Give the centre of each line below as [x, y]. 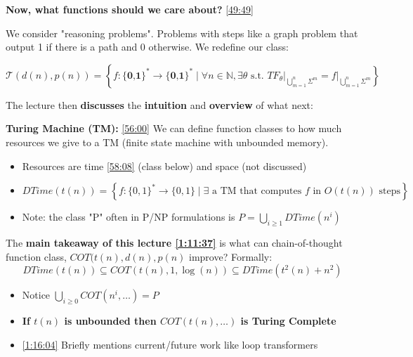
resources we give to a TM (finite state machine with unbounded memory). [167, 142]
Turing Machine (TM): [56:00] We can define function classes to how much [174, 128]
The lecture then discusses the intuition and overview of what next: [159, 104]
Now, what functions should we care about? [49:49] [130, 9]
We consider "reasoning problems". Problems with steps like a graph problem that [182, 33]
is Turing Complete [288, 320]
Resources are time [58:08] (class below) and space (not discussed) [164, 165]
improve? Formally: [231, 256]
